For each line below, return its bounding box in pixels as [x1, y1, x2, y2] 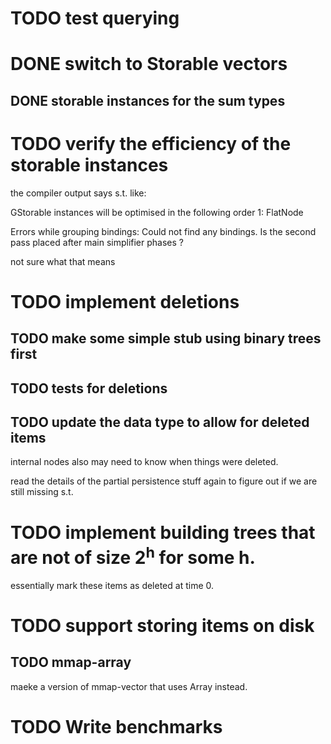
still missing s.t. [10, 486, 74, 498]
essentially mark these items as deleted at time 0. [10, 579, 215, 591]
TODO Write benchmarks [10, 715, 223, 738]
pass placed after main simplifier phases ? [10, 236, 184, 248]
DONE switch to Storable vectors [10, 53, 288, 76]
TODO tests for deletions [10, 380, 168, 397]
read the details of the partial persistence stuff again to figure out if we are [10, 475, 318, 487]
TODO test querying [10, 7, 180, 30]
